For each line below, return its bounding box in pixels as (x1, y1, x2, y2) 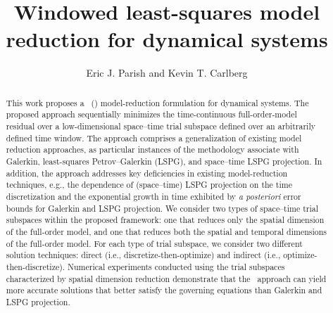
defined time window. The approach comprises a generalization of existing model (6, 132, 302, 143)
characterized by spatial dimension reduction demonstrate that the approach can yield (6, 272, 327, 284)
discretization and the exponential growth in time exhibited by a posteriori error (6, 190, 301, 202)
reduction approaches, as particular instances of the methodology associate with (6, 143, 299, 155)
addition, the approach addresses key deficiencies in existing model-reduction (6, 167, 288, 179)
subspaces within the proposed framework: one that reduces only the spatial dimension (6, 214, 325, 226)
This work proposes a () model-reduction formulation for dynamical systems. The (6, 96, 309, 108)
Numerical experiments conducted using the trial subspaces (68, 260, 285, 272)
